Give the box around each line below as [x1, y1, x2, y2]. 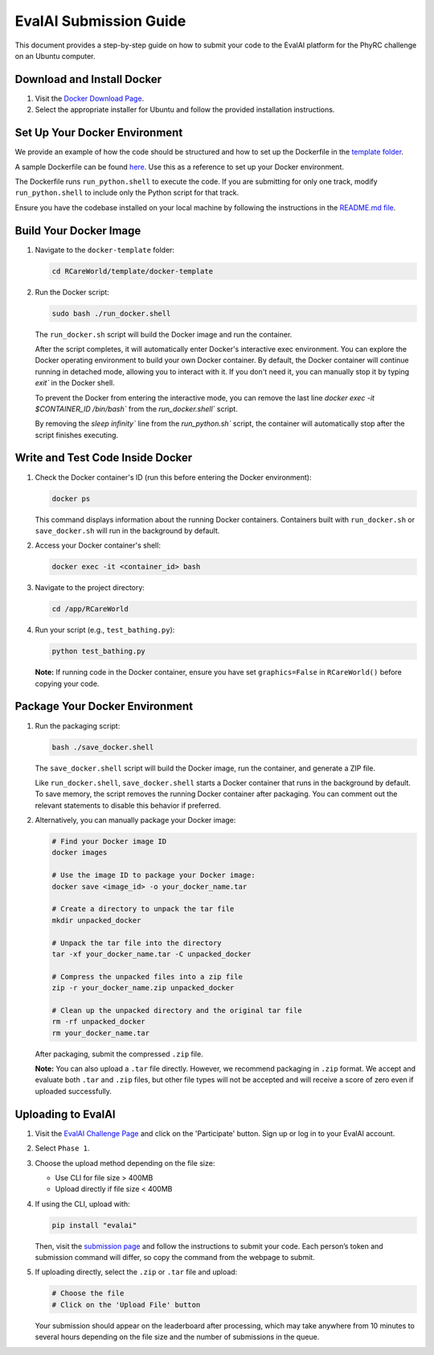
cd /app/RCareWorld [51, 605, 129, 613]
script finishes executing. [35, 430, 119, 440]
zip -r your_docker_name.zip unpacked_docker [51, 983, 235, 993]
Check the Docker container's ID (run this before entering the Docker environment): [35, 472, 312, 482]
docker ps [51, 494, 91, 503]
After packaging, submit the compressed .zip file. [35, 1049, 204, 1059]
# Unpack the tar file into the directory [51, 938, 222, 948]
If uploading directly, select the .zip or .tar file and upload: [35, 1267, 238, 1277]
